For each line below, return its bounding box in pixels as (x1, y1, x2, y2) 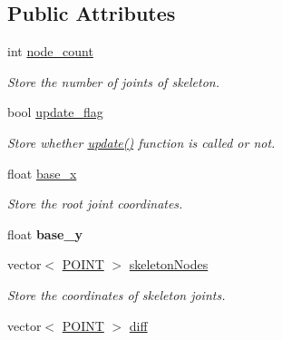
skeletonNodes (129, 255, 209, 274)
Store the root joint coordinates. (7, 194, 183, 213)
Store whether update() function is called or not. (7, 132, 276, 151)
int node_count (7, 42, 93, 61)
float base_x (7, 163, 77, 182)
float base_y (7, 224, 83, 243)
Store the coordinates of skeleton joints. (7, 285, 226, 304)
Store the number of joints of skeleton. (7, 72, 220, 91)
